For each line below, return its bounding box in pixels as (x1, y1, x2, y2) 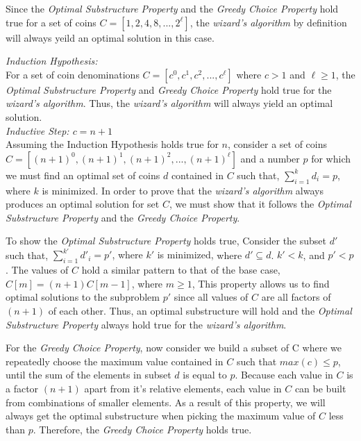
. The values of (6, 263, 69, 277)
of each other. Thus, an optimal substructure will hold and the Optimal (48, 303, 352, 317)
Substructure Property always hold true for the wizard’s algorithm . (6, 317, 287, 331)
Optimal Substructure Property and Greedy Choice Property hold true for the (6, 82, 332, 97)
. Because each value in (235, 367, 333, 382)
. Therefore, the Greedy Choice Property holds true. (33, 422, 252, 436)
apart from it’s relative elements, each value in (84, 381, 282, 395)
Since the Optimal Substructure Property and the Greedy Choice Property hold (6, 1, 339, 15)
